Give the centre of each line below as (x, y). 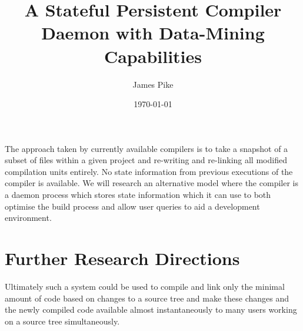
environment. (28, 218)
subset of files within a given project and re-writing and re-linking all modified (146, 160)
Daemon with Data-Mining (153, 33)
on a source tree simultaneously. (62, 321)
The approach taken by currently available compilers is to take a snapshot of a (146, 148)
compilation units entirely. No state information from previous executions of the (149, 171)
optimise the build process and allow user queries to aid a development (132, 206)
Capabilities (153, 56)
